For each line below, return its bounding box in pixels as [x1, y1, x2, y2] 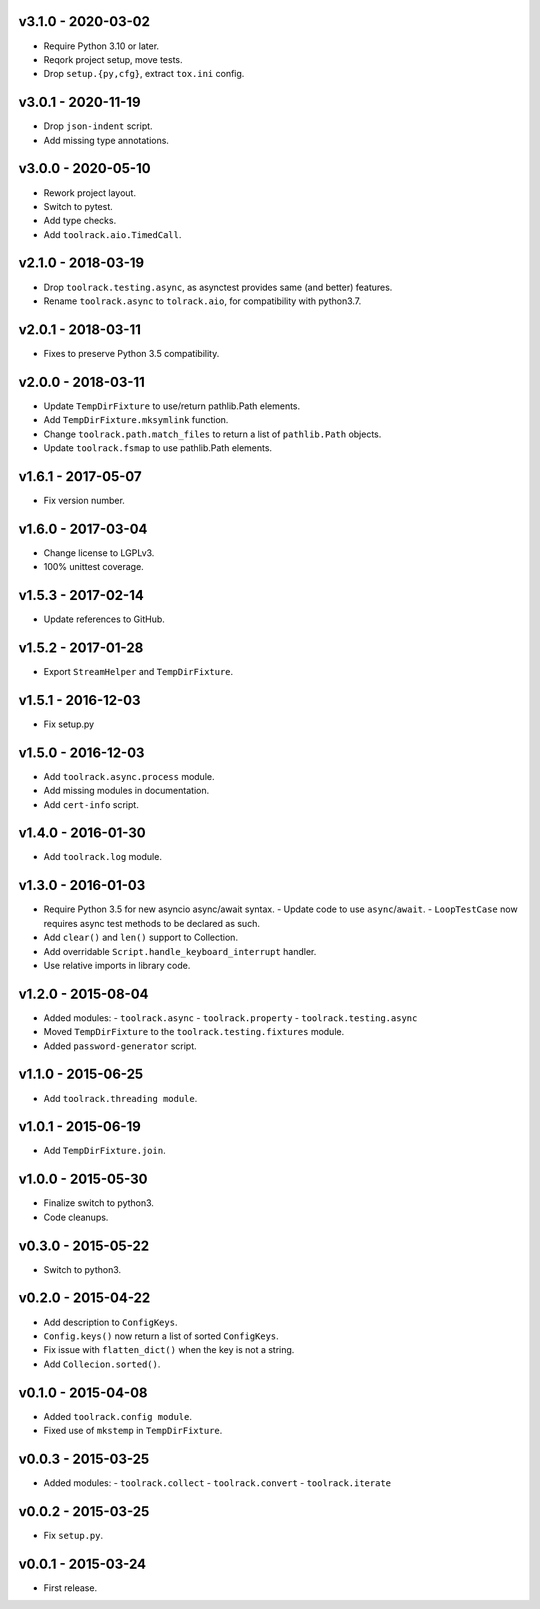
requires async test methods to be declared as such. [43, 917, 260, 929]
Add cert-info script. [43, 798, 139, 810]
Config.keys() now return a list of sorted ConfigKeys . [43, 1330, 279, 1342]
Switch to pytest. [43, 200, 114, 212]
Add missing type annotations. [43, 134, 170, 146]
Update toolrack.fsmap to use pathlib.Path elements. [43, 441, 273, 454]
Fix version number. [43, 494, 125, 506]
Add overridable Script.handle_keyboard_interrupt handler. [43, 945, 317, 957]
